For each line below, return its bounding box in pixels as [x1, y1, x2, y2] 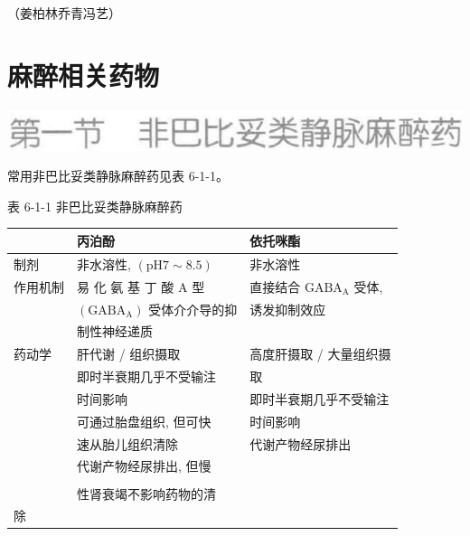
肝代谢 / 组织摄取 [77, 344, 181, 363]
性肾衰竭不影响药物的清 [77, 484, 216, 503]
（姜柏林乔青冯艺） [7, 4, 121, 22]
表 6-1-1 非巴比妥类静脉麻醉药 [7, 196, 183, 215]
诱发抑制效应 [249, 299, 326, 318]
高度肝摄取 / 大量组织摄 [249, 344, 391, 363]
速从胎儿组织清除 [77, 434, 178, 453]
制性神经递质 [77, 322, 153, 341]
